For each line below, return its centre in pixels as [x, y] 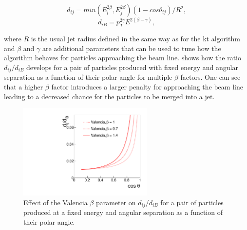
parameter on [116, 202]
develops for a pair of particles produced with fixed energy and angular [132, 67]
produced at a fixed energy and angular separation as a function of [123, 212]
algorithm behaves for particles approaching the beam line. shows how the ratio [123, 58]
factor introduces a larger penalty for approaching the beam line [147, 87]
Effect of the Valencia [56, 202]
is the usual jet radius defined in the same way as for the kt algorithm [135, 39]
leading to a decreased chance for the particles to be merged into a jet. [109, 96]
